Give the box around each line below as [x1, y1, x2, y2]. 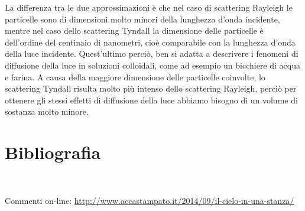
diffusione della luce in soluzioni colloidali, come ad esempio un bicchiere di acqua [5, 59, 300, 71]
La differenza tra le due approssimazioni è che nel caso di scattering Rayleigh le [5, 1, 293, 13]
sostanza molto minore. [5, 105, 89, 118]
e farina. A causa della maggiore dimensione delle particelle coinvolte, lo [5, 70, 265, 83]
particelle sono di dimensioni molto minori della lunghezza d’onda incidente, [5, 12, 280, 25]
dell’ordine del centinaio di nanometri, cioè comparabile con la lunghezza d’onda [5, 35, 296, 48]
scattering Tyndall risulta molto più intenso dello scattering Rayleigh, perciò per [5, 82, 297, 95]
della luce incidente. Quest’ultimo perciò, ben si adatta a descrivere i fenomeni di [5, 47, 298, 60]
